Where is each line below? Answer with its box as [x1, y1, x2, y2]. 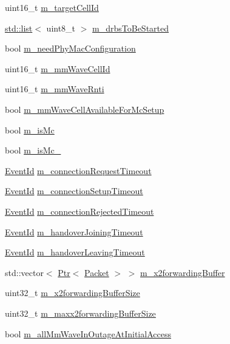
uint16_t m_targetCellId [5, 1, 99, 13]
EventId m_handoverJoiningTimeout [5, 225, 143, 238]
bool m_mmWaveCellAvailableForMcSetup [5, 103, 164, 115]
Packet [84, 266, 109, 278]
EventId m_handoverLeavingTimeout [5, 246, 145, 258]
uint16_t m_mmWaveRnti [5, 83, 104, 95]
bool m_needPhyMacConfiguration [5, 42, 136, 55]
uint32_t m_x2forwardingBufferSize [5, 286, 140, 299]
